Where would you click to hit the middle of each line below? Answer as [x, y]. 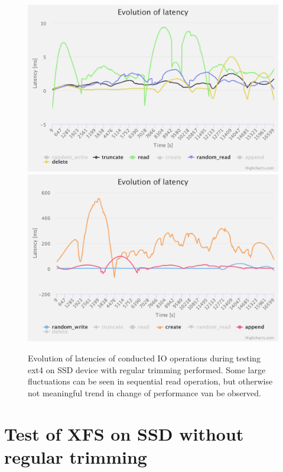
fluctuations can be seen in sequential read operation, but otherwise [150, 381]
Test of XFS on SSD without [124, 433]
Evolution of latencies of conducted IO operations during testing [144, 358]
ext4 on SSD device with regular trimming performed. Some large [147, 369]
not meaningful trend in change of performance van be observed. [144, 392]
